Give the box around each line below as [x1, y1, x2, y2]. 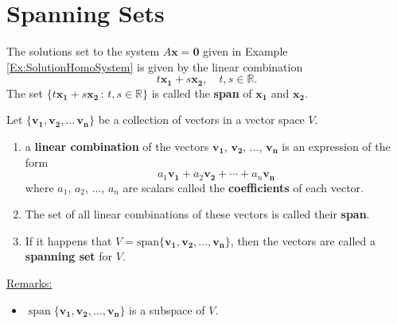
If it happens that [25, 232, 112, 249]
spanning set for [25, 248, 113, 264]
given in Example [203, 43, 288, 60]
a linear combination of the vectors [25, 137, 209, 154]
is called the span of [151, 84, 252, 101]
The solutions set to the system [6, 43, 160, 60]
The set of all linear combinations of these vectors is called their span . [25, 206, 370, 222]
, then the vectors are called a [230, 232, 376, 249]
